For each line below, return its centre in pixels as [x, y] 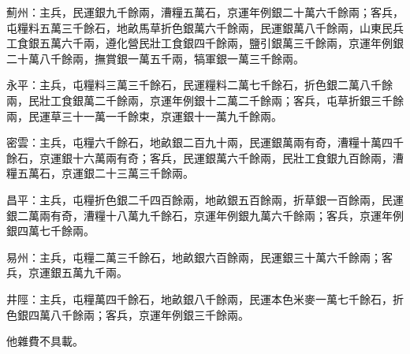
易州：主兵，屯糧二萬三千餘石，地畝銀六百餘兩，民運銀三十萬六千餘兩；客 [199, 257]
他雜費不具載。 [45, 341]
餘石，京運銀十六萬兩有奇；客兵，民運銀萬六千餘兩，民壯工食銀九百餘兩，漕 [205, 157]
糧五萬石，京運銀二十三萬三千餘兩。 [100, 173]
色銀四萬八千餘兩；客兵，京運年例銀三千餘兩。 [128, 314]
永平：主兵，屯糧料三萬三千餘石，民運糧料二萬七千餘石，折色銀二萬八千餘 [199, 85]
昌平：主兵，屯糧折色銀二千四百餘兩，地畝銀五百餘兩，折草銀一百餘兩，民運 [205, 199]
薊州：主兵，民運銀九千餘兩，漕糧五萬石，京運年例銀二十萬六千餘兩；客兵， [205, 12]
